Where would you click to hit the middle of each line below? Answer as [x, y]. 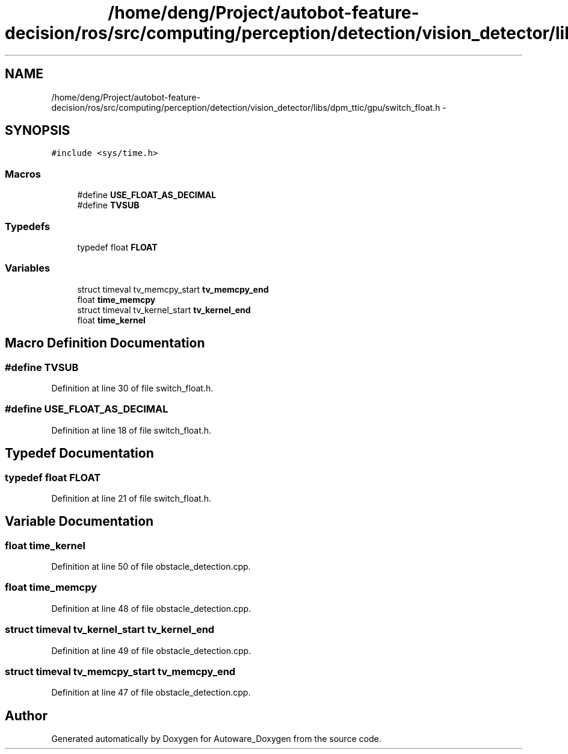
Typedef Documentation [79, 453]
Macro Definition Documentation [105, 343]
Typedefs [28, 226]
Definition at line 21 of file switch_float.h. [131, 498]
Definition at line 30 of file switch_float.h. [132, 388]
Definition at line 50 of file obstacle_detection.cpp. [151, 567]
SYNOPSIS [38, 131]
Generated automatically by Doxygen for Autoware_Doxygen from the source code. [216, 739]
